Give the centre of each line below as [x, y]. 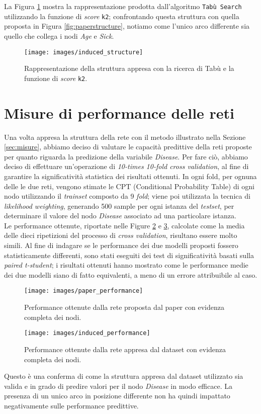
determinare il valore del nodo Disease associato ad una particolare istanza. [120, 216]
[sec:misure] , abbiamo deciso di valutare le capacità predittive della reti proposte [128, 147]
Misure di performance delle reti [119, 112]
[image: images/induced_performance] [87, 333]
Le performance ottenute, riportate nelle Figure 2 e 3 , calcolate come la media [124, 225]
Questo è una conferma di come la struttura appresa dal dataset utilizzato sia [124, 376]
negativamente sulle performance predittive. [71, 405]
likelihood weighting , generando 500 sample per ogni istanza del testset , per [119, 205]
